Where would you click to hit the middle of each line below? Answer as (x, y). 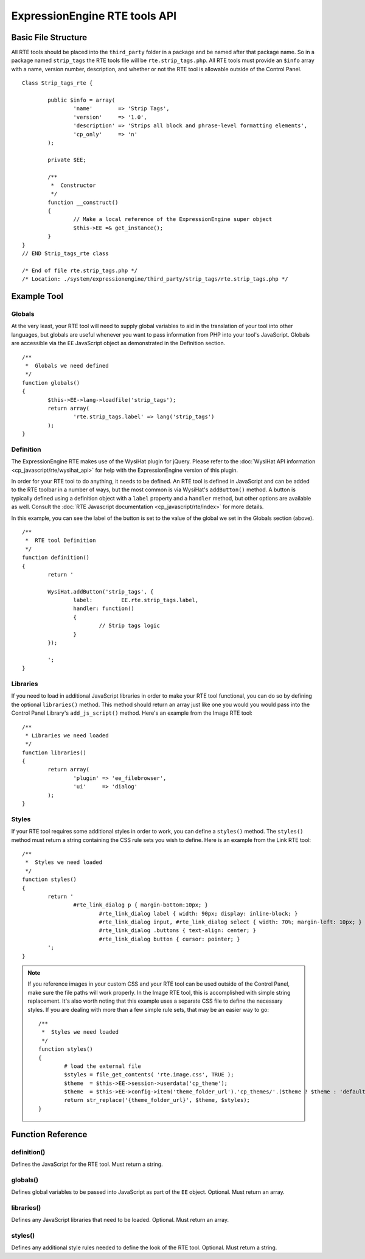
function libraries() (54, 752)
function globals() (51, 383)
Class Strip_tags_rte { (57, 83)
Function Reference (49, 1135)
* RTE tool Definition (61, 541)
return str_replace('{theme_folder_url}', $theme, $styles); (157, 1100)
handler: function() (104, 608)
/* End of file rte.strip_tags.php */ (80, 270)
